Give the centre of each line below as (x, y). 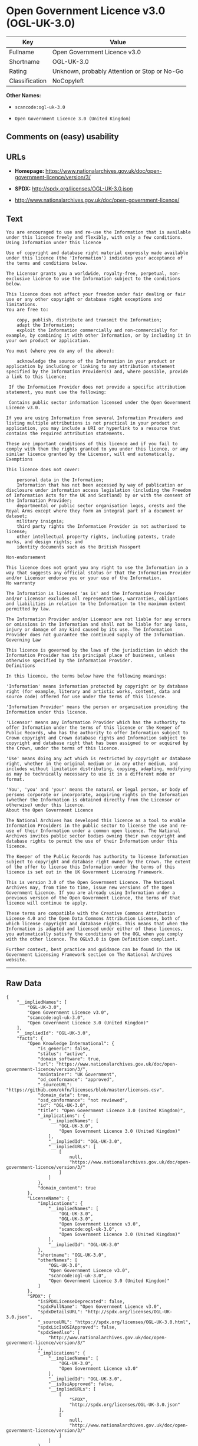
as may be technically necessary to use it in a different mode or (91, 774)
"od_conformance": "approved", (76, 1079)
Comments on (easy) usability (62, 137)
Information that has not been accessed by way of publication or (100, 485)
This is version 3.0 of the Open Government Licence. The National (91, 882)
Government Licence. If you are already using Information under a (91, 893)
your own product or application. (49, 340)
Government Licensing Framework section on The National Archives (89, 954)
